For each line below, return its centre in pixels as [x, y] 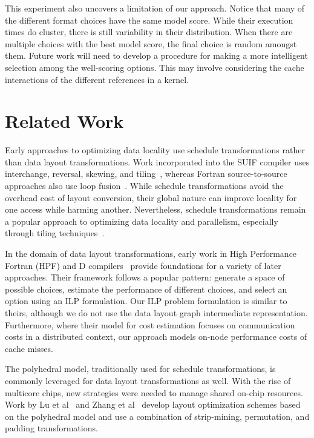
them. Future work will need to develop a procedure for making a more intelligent [156, 55]
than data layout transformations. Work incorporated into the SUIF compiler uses [157, 161]
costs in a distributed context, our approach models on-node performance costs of [156, 337]
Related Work [64, 121]
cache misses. [29, 348]
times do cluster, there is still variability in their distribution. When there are [149, 32]
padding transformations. [51, 428]
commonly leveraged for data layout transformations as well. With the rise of [148, 380]
